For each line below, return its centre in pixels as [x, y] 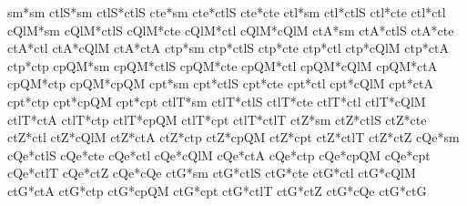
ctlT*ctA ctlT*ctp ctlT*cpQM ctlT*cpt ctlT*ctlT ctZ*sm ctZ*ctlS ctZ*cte [217, 119]
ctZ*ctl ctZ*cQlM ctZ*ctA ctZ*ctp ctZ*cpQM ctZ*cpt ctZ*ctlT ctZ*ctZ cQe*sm [233, 137]
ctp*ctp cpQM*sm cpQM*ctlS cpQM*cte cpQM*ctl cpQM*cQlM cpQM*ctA [223, 65]
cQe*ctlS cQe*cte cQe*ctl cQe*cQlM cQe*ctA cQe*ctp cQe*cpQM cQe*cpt [219, 154]
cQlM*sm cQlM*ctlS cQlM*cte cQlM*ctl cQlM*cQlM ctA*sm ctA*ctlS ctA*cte [231, 30]
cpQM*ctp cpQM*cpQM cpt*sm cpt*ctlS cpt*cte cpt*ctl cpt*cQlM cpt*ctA [220, 83]
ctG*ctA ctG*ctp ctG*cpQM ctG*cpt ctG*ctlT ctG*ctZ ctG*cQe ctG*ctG [217, 190]
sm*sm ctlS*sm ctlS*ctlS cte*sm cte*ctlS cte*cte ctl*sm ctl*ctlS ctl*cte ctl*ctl [227, 12]
